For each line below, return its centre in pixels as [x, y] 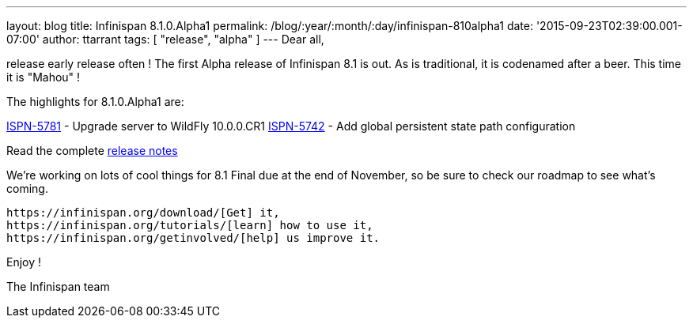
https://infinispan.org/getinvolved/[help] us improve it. [193, 238]
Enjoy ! [24, 262]
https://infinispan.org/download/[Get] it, [143, 213]
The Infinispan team [58, 286]
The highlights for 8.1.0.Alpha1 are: [95, 102]
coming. [27, 188]
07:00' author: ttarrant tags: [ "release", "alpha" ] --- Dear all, [165, 39]
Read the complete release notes [92, 151]
